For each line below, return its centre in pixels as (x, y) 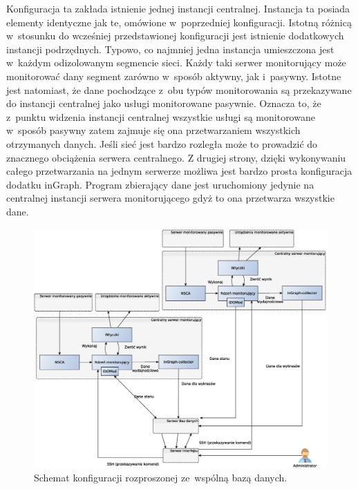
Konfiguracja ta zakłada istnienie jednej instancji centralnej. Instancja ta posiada (178, 8)
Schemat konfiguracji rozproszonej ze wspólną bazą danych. (161, 478)
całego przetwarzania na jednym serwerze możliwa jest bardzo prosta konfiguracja (179, 171)
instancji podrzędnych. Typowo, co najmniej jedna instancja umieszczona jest (170, 49)
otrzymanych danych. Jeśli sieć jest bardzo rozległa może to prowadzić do (162, 143)
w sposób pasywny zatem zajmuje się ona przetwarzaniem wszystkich (153, 130)
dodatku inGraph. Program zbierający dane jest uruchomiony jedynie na (160, 184)
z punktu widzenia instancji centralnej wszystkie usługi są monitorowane (161, 116)
